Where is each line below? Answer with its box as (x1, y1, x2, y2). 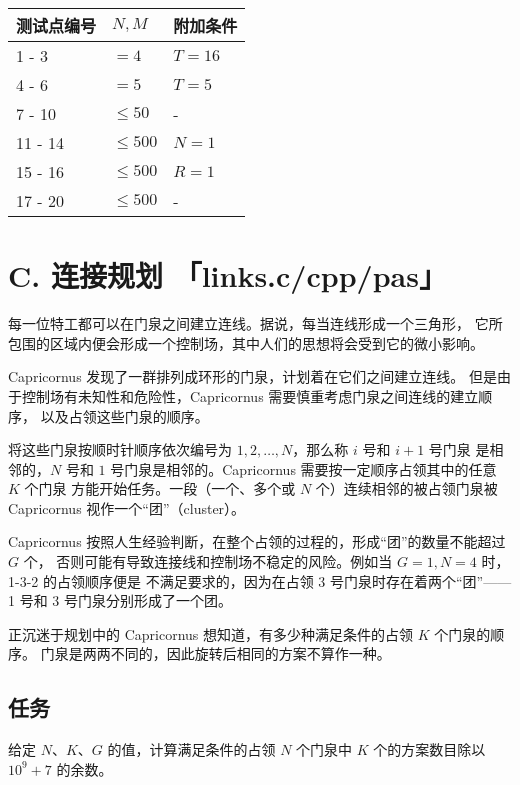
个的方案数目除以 (373, 739, 486, 760)
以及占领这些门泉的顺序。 (40, 405, 209, 426)
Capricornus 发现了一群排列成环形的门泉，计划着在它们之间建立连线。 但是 (8, 366, 497, 387)
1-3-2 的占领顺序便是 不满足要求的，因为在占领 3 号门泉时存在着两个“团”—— (8, 570, 512, 591)
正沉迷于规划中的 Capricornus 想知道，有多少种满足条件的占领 (8, 623, 413, 644)
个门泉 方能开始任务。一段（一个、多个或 (24, 478, 296, 499)
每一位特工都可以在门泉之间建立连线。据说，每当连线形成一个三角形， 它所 (8, 313, 503, 334)
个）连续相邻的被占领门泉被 (315, 478, 498, 499)
